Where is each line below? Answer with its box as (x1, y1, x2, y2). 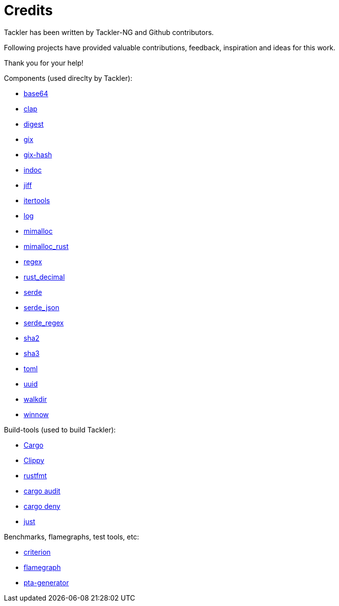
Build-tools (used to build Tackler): (4, 425, 116, 434)
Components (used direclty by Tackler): (4, 73, 132, 82)
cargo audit (24, 486, 61, 495)
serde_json (24, 303, 60, 312)
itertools (24, 196, 50, 205)
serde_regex (24, 318, 64, 327)
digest (24, 119, 44, 128)
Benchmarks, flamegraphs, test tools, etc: (4, 532, 139, 541)
